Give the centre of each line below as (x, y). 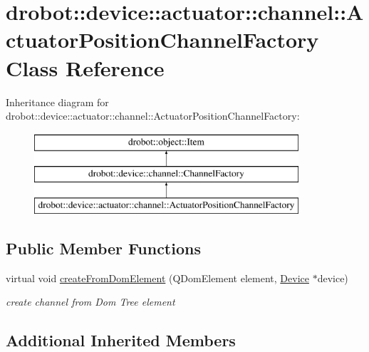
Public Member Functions (103, 248)
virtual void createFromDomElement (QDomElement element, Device (157, 278)
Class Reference (85, 67)
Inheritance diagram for (57, 102)
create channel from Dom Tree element (90, 302)
